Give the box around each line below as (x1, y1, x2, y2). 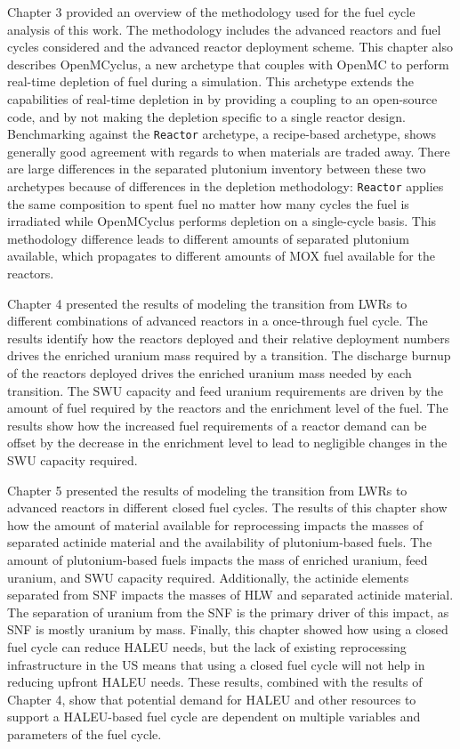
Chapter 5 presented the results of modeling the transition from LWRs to (7, 480, 408, 499)
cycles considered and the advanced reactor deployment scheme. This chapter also (7, 37, 453, 56)
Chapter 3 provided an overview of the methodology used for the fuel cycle (7, 3, 416, 20)
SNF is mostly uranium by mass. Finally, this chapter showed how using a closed (7, 620, 448, 639)
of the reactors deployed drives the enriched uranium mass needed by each (7, 364, 412, 382)
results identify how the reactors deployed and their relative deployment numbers (7, 328, 450, 347)
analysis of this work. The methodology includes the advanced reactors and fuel (7, 20, 441, 38)
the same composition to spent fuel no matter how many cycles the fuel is (7, 194, 409, 213)
